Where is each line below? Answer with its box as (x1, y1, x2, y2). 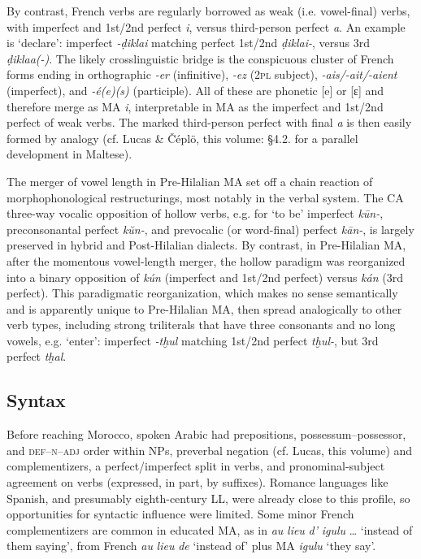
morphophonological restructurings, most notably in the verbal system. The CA (7, 188, 404, 206)
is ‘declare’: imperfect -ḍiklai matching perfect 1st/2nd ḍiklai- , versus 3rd (7, 34, 371, 51)
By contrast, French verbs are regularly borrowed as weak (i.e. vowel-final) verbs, (7, 2, 410, 19)
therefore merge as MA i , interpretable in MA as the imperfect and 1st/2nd (7, 97, 384, 115)
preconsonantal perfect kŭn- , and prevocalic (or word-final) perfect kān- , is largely (7, 220, 414, 237)
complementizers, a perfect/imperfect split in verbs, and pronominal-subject (7, 457, 385, 474)
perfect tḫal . (7, 348, 67, 365)
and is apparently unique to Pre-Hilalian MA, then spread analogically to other (7, 300, 402, 317)
